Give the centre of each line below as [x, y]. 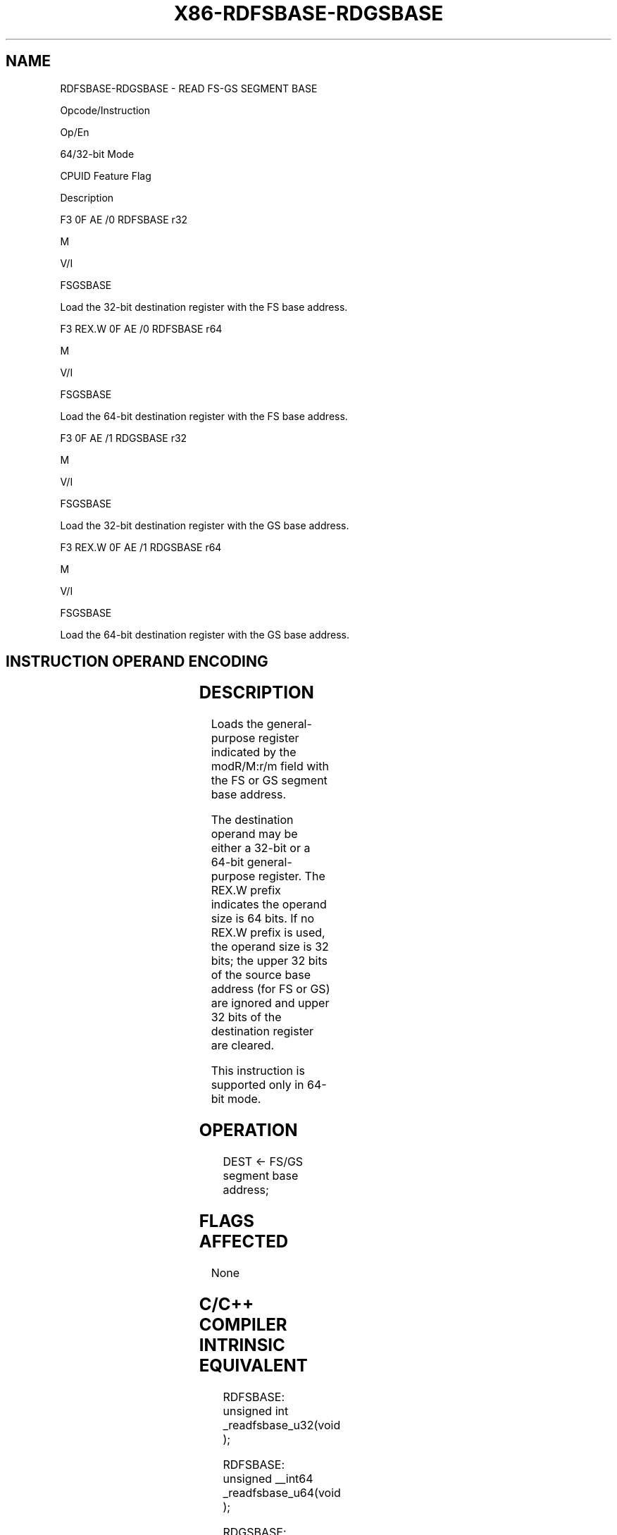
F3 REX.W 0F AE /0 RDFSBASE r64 [141, 328]
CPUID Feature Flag [106, 175]
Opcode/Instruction [105, 110]
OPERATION [248, 1130]
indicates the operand [269, 905]
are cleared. [243, 1046]
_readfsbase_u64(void [282, 1492]
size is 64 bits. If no [263, 919]
